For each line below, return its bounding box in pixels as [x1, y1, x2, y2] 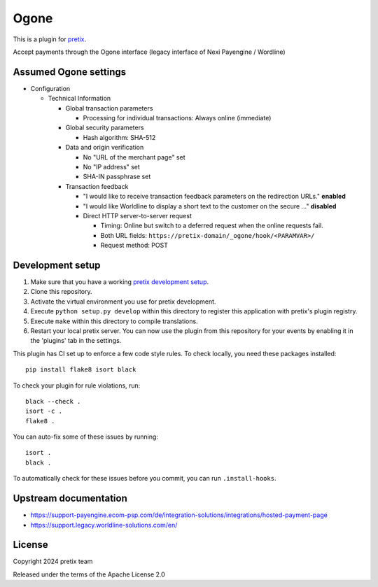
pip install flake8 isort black [25, 366, 136, 374]
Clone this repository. [30, 288, 92, 296]
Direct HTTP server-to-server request [83, 211, 192, 220]
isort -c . [25, 407, 63, 416]
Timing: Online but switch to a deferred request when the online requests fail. [100, 221, 323, 230]
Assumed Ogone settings [13, 66, 127, 78]
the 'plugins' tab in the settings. [30, 337, 122, 345]
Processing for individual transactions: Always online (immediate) [83, 114, 272, 122]
